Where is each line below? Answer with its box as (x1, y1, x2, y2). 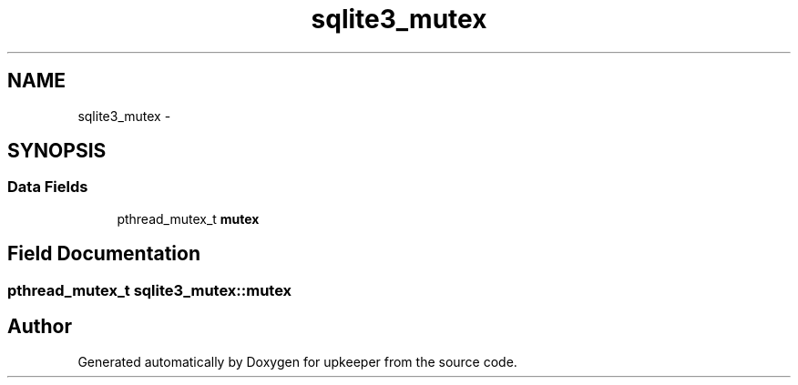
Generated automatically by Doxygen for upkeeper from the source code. (77, 353, 517, 370)
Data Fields (7, 177, 88, 197)
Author (7, 315, 72, 339)
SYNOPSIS (7, 139, 107, 163)
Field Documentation (7, 242, 200, 266)
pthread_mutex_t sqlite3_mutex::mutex (7, 280, 292, 299)
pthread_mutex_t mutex (117, 210, 260, 227)
